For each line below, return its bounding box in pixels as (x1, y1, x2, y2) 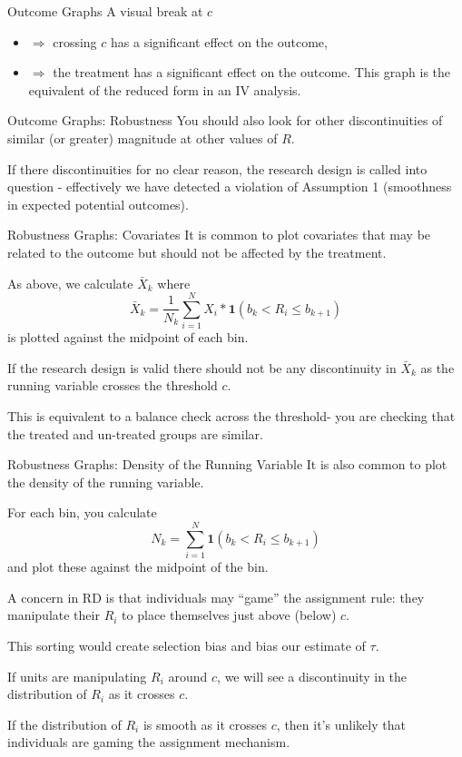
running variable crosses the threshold (7, 376, 218, 395)
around (168, 666, 208, 685)
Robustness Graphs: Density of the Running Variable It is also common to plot (7, 455, 447, 474)
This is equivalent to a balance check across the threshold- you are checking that (7, 407, 456, 426)
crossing (53, 32, 97, 51)
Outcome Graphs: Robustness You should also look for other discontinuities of (7, 111, 443, 130)
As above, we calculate (7, 273, 133, 292)
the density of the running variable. (7, 472, 204, 491)
